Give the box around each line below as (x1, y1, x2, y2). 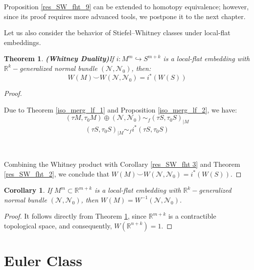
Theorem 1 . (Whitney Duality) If (4, 53, 114, 64)
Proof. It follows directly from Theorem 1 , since (4, 211, 147, 221)
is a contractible (168, 211, 216, 221)
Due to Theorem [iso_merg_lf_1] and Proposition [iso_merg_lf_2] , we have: (4, 104, 237, 114)
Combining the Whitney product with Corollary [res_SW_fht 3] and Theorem (4, 158, 240, 169)
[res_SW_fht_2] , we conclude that (4, 168, 110, 179)
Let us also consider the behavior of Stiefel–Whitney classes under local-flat (4, 27, 231, 38)
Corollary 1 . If (4, 185, 52, 195)
